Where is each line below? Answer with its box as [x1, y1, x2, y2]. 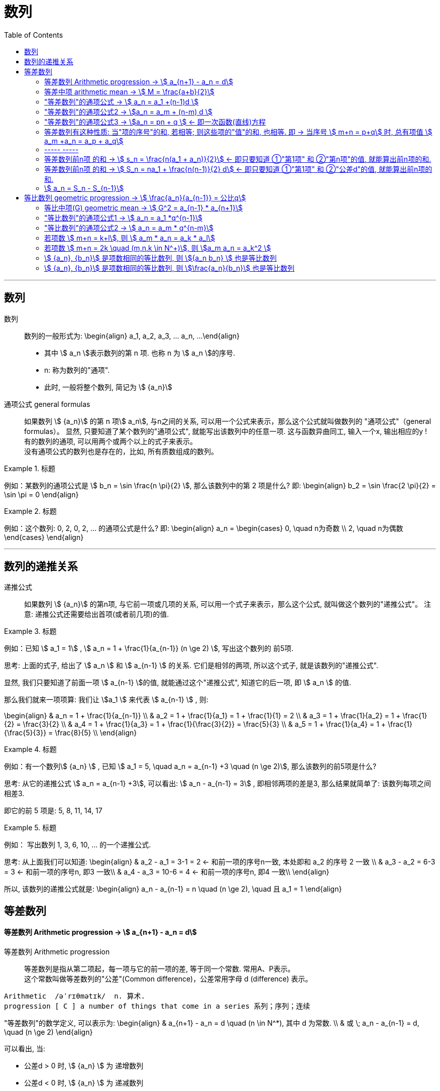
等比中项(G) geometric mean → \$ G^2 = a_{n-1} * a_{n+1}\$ [44, 203, 243, 212]
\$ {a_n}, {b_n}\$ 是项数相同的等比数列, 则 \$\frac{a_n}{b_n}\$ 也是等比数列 [44, 263, 295, 272]
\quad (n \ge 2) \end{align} [4, 1028, 93, 1037]
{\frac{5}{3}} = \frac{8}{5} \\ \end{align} [4, 728, 137, 737]
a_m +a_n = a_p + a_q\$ [44, 136, 124, 145]
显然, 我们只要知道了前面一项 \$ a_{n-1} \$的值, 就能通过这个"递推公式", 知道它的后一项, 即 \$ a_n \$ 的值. [4, 678, 352, 687]
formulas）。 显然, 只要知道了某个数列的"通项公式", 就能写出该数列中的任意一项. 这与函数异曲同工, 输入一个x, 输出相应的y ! [24, 426, 427, 435]
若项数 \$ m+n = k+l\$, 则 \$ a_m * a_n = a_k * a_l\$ [44, 233, 215, 242]
